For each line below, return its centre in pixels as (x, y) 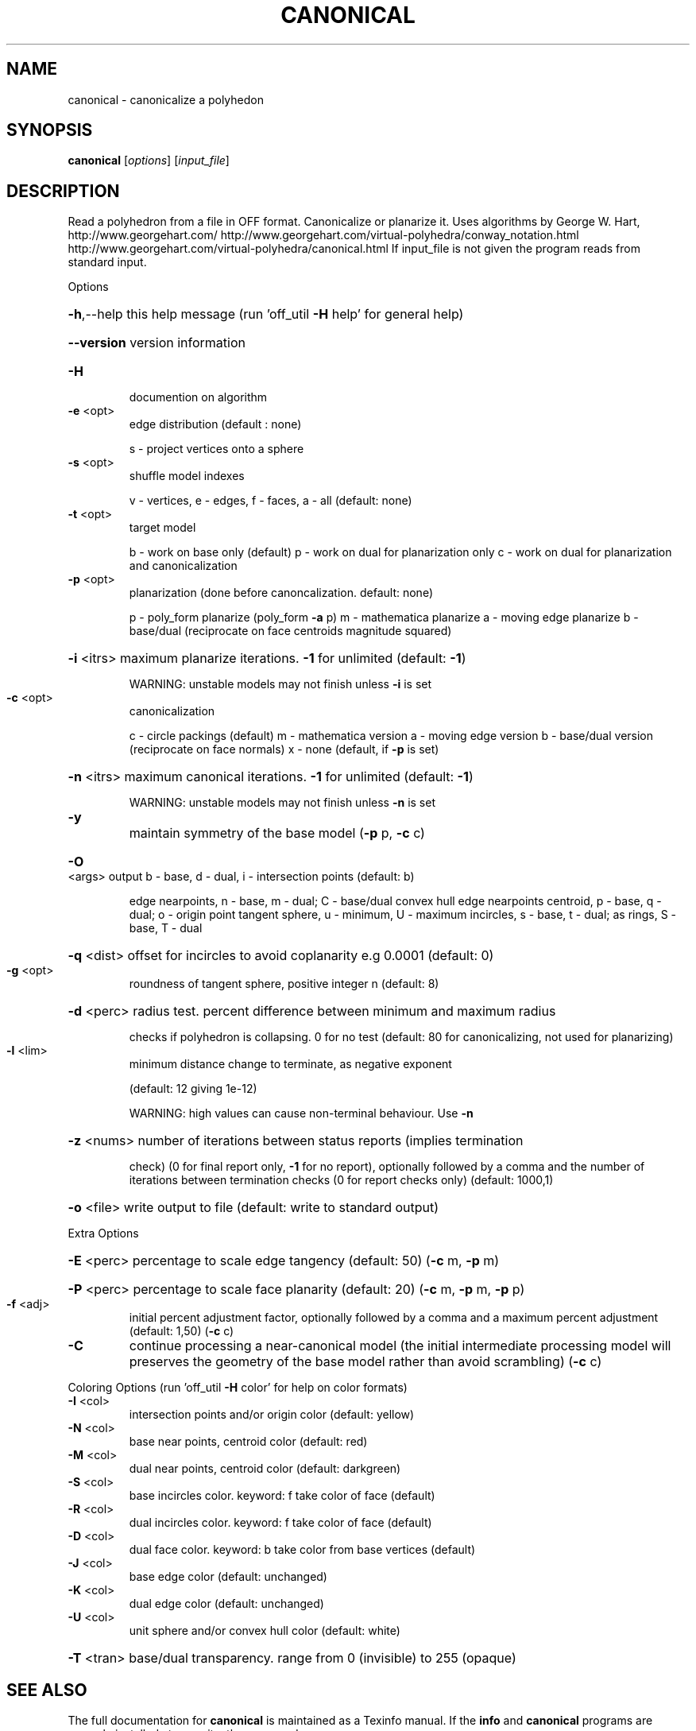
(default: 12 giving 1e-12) (193, 1089)
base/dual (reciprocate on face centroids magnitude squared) (290, 631)
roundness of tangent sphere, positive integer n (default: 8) (284, 984)
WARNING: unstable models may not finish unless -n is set (282, 803)
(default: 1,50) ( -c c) (182, 1331)
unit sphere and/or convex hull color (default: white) (265, 1631)
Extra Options (103, 1233)
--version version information (157, 343)
